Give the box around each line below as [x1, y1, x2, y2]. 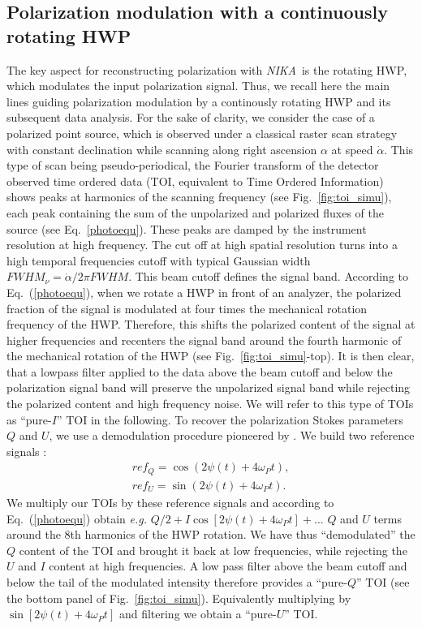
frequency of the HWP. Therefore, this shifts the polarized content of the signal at [6, 316, 416, 333]
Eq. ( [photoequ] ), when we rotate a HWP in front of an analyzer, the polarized [6, 283, 402, 300]
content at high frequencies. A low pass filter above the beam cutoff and [49, 557, 407, 574]
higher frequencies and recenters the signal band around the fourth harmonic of [6, 331, 402, 348]
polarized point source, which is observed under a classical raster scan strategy [6, 124, 398, 141]
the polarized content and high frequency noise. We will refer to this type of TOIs [6, 395, 414, 412]
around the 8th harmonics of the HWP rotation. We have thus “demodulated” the [6, 526, 416, 543]
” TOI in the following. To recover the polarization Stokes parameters [56, 411, 403, 428]
